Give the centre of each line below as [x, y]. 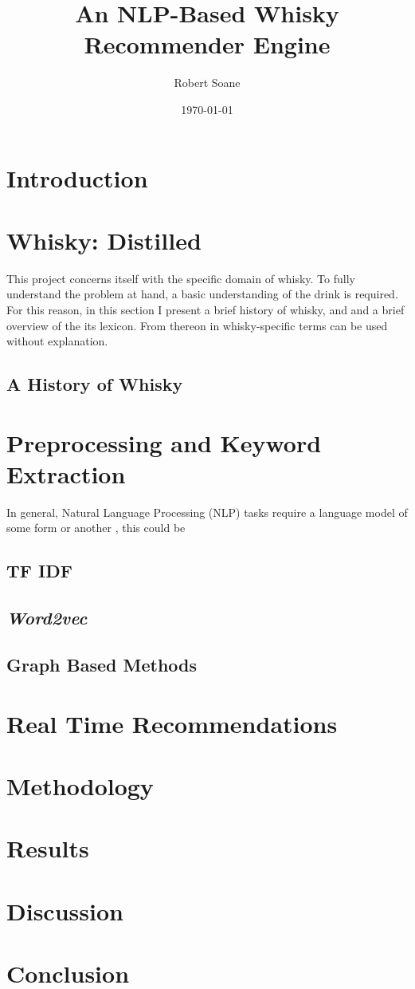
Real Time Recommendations [172, 723]
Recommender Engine [207, 44]
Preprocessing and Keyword [164, 442]
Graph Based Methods [102, 665]
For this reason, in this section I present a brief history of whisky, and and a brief [206, 309]
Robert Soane [207, 83]
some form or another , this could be [96, 528]
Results [48, 848]
